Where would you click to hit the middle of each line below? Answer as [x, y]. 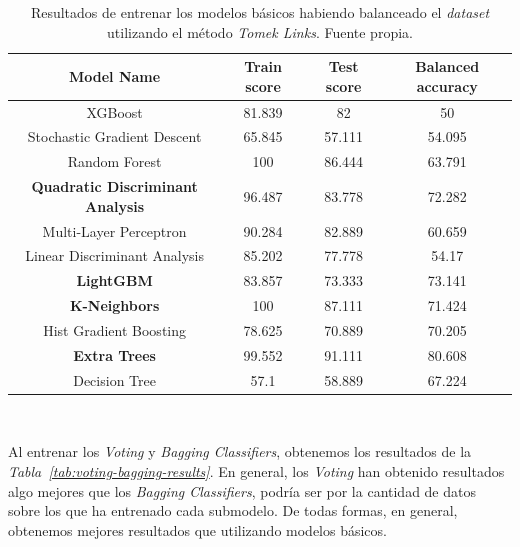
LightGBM [114, 280]
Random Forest [114, 161]
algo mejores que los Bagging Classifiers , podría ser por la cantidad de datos [242, 490]
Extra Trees [114, 354]
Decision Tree [114, 379]
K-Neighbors [114, 305]
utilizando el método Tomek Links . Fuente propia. [260, 31]
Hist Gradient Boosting [114, 329]
